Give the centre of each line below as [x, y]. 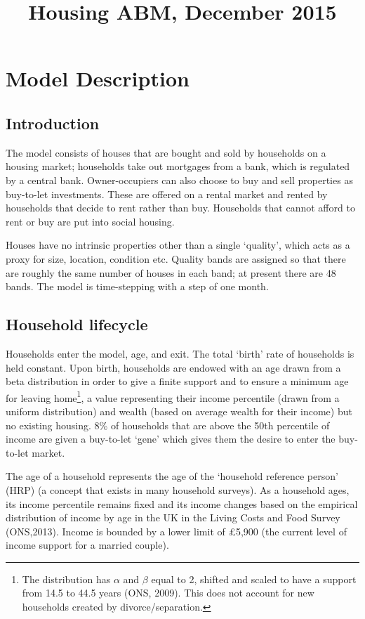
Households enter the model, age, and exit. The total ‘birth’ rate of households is [180, 353]
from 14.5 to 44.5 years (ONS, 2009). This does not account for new [168, 593]
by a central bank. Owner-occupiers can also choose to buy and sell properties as [179, 180]
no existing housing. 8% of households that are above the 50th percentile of [168, 425]
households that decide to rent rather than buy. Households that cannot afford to [180, 208]
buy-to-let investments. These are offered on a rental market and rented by [167, 194]
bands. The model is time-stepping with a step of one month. [137, 286]
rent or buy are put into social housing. [90, 221]
